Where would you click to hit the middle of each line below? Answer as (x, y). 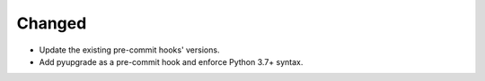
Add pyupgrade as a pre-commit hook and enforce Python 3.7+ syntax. (171, 61)
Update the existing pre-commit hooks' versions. (129, 50)
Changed (52, 23)
